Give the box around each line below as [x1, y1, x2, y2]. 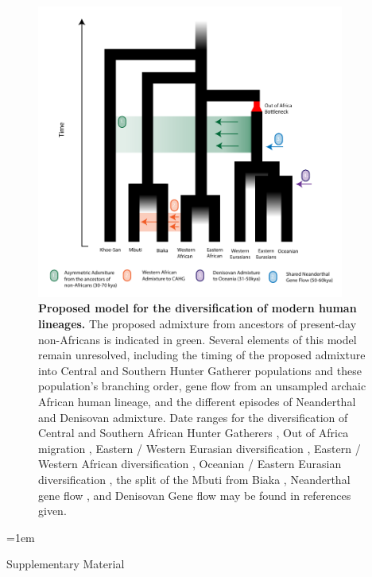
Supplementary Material [6, 556, 125, 572]
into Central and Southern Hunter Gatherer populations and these [38, 362, 362, 378]
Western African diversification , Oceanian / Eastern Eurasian [38, 455, 342, 472]
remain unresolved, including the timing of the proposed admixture [38, 347, 366, 363]
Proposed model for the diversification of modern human [38, 300, 357, 316]
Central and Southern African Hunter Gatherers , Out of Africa [38, 424, 349, 441]
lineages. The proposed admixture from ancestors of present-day [38, 316, 357, 332]
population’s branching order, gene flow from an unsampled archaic [38, 378, 366, 394]
